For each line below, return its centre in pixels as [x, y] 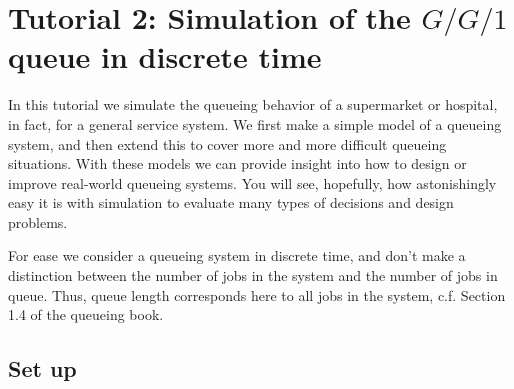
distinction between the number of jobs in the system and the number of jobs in [253, 275]
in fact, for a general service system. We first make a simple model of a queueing [255, 123]
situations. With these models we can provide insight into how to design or [237, 163]
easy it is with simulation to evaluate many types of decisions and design [231, 202]
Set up [42, 368]
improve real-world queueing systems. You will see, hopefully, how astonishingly [252, 182]
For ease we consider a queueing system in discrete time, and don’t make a [237, 255]
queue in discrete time [165, 56]
